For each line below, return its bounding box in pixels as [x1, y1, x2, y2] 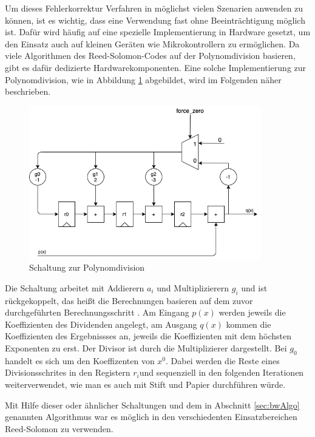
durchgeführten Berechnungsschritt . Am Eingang [5, 306, 189, 319]
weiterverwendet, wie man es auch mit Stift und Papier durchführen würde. [5, 378, 286, 390]
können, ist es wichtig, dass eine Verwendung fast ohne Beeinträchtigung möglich [5, 13, 305, 26]
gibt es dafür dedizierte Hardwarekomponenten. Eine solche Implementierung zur [5, 61, 307, 73]
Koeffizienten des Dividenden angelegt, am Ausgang [5, 317, 197, 330]
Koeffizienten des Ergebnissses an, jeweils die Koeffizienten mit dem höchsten [5, 330, 292, 342]
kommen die [226, 317, 271, 330]
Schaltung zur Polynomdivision [29, 261, 145, 274]
